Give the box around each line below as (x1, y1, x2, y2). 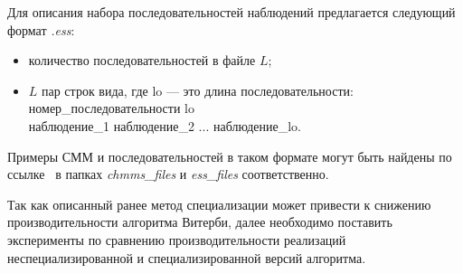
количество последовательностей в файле (28, 51, 256, 70)
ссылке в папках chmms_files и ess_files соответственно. (7, 165, 329, 184)
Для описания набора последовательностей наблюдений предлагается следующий (7, 3, 456, 21)
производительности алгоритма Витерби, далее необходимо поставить (7, 212, 392, 231)
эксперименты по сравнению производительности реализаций (7, 230, 346, 249)
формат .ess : (7, 20, 75, 39)
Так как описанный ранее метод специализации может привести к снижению (7, 194, 431, 213)
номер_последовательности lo (28, 99, 194, 118)
